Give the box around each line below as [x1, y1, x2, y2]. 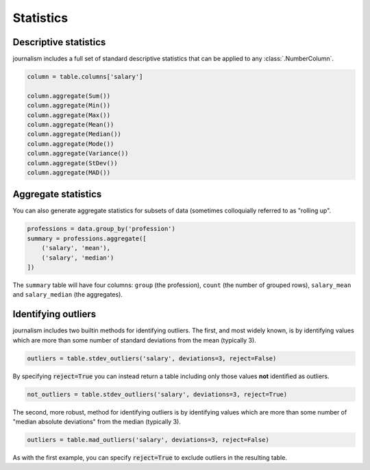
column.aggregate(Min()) [27, 101, 111, 110]
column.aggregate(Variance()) [27, 149, 129, 158]
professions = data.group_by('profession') [27, 225, 176, 233]
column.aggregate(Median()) [27, 130, 121, 138]
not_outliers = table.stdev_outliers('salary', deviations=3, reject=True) [27, 391, 288, 398]
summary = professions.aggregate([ [27, 234, 147, 243]
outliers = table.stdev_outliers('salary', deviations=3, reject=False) [27, 354, 277, 362]
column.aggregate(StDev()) [27, 159, 118, 167]
